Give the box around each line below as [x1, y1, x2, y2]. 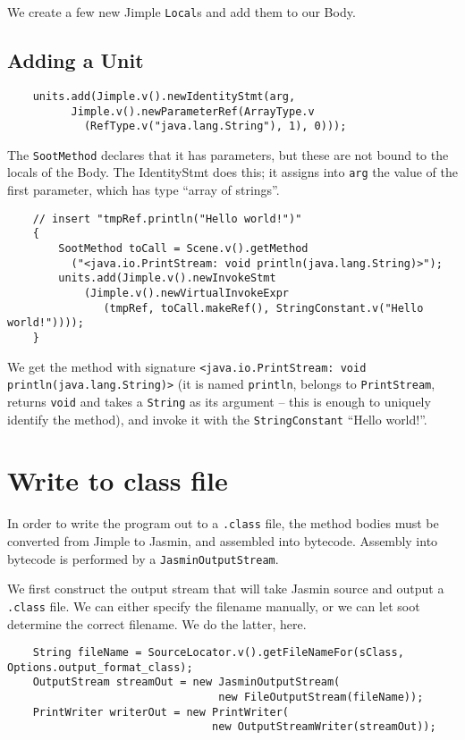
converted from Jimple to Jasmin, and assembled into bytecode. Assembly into [7, 532, 438, 551]
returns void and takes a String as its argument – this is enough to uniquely [7, 391, 431, 410]
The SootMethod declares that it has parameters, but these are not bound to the [7, 145, 449, 164]
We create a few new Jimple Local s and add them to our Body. [7, 3, 356, 21]
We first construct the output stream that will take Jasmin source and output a [7, 579, 444, 598]
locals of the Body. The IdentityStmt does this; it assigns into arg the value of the [7, 163, 458, 181]
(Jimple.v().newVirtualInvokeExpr [83, 287, 289, 300]
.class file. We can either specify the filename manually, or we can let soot [7, 596, 420, 615]
